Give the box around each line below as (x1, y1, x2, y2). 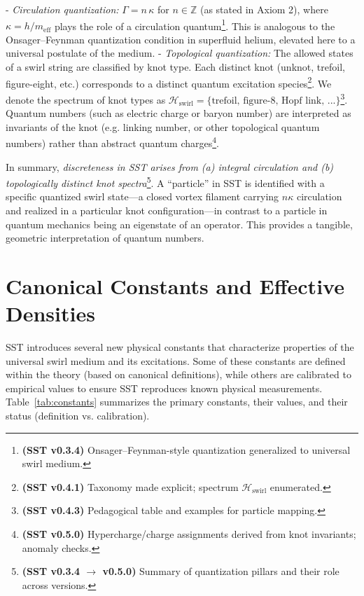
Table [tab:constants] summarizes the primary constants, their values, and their (6, 394, 348, 409)
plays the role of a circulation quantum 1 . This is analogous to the (54, 16, 335, 33)
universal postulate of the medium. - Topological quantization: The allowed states (6, 46, 353, 60)
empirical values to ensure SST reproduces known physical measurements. (6, 380, 323, 395)
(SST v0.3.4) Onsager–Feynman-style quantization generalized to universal (22, 442, 351, 457)
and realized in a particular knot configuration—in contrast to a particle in (6, 203, 328, 217)
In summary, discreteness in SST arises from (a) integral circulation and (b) (6, 159, 334, 174)
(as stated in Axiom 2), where (199, 2, 328, 16)
